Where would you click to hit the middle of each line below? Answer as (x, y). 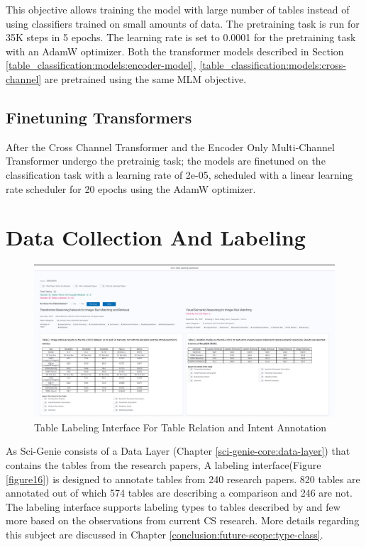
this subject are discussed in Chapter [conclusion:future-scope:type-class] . (165, 534)
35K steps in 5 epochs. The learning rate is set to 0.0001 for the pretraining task (181, 37)
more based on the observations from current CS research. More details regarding (183, 520)
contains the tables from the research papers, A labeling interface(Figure (163, 464)
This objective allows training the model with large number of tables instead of (178, 9)
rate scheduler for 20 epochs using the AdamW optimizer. (131, 188)
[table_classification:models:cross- (273, 65)
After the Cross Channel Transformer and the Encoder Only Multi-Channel (170, 147)
